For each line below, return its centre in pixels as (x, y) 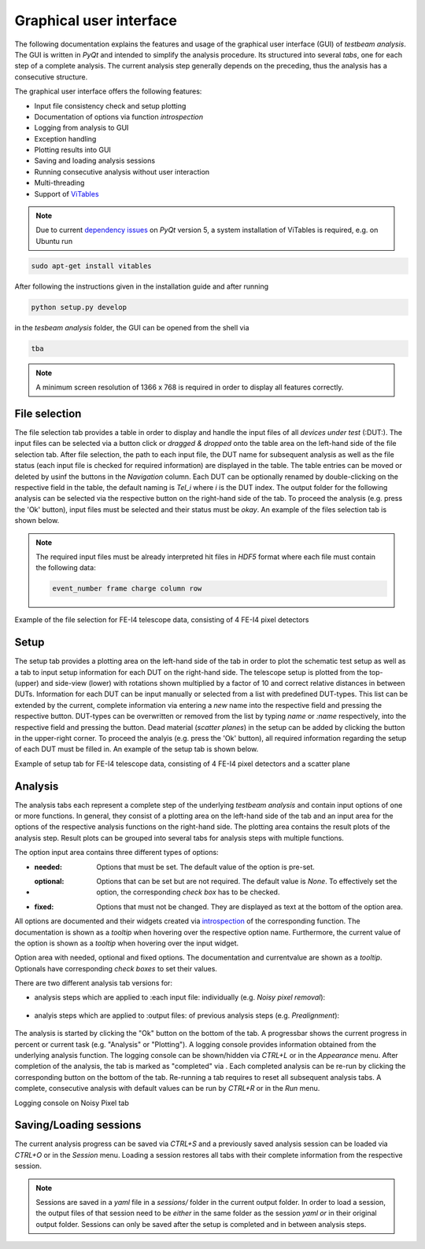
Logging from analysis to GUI (81, 128)
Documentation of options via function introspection (119, 116)
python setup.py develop (79, 307)
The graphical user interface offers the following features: (108, 91)
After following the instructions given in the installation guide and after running (142, 286)
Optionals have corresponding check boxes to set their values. (116, 968)
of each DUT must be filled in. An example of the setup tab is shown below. (137, 749)
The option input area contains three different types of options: (117, 853)
